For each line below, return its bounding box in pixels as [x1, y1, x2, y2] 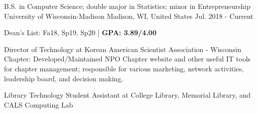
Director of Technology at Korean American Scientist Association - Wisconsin [4, 44, 242, 54]
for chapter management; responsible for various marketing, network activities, [4, 63, 244, 73]
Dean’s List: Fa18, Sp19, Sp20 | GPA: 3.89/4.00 [4, 27, 156, 38]
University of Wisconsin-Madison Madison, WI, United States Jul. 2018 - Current [4, 10, 254, 21]
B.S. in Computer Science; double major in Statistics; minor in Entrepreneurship [4, 1, 251, 11]
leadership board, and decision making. [4, 73, 124, 83]
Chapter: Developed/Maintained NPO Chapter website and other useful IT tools [4, 54, 251, 64]
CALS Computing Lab [4, 99, 73, 110]
